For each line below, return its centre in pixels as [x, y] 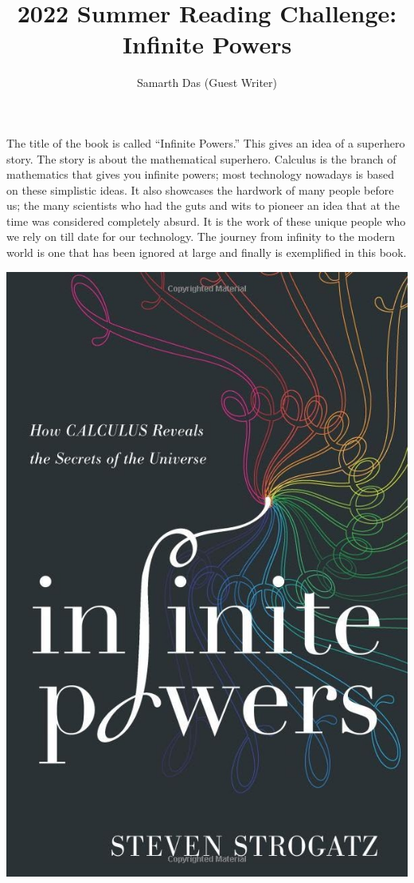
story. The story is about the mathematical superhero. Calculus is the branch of [201, 158]
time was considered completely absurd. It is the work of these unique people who [206, 221]
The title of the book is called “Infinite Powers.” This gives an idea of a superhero [206, 142]
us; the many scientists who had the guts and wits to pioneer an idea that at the [203, 205]
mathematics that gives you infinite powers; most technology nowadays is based [201, 174]
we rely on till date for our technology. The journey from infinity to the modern [201, 237]
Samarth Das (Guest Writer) [207, 83]
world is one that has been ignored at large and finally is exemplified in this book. [207, 252]
